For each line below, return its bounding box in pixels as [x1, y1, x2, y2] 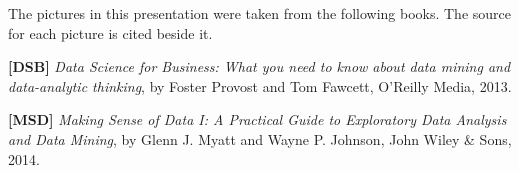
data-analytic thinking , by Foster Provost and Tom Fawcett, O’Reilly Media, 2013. [8, 75, 512, 96]
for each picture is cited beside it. [8, 22, 213, 43]
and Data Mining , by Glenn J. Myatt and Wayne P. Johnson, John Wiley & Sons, [8, 128, 512, 149]
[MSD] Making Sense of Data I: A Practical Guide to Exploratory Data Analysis [8, 109, 507, 130]
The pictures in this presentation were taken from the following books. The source [8, 3, 512, 23]
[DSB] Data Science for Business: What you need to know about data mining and [8, 56, 511, 77]
